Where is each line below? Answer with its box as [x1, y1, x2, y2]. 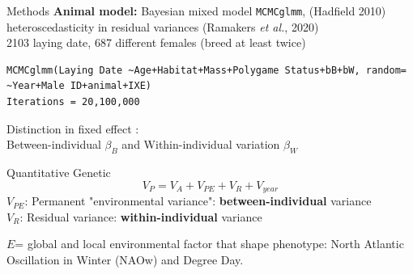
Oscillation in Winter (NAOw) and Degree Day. [6, 251, 244, 268]
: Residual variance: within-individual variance [19, 208, 262, 225]
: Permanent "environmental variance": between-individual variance [24, 192, 372, 209]
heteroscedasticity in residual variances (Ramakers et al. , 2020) [6, 18, 319, 35]
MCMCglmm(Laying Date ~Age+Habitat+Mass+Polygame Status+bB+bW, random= [6, 64, 407, 76]
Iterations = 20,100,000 [6, 96, 140, 108]
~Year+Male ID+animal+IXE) [6, 80, 151, 92]
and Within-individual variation [121, 136, 280, 153]
